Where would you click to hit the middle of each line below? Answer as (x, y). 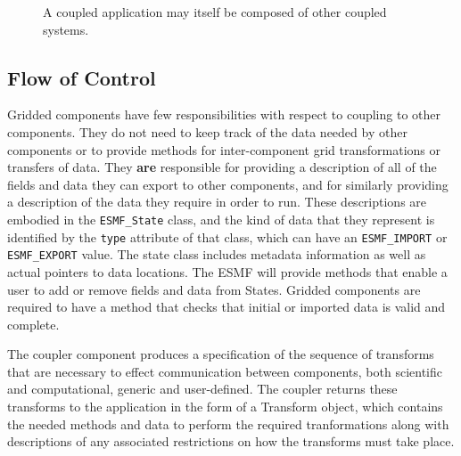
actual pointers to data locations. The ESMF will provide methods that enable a (227, 271)
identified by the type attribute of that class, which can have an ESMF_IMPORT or (227, 236)
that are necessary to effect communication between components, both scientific (225, 371)
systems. (66, 29)
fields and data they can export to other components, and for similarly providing (228, 184)
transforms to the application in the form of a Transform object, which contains (225, 407)
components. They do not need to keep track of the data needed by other (207, 131)
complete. (33, 324)
